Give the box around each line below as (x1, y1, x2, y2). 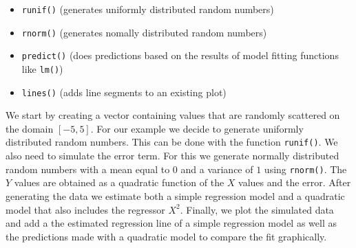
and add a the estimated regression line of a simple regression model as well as (6, 216, 337, 230)
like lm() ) (21, 61, 63, 76)
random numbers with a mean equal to (6, 161, 170, 176)
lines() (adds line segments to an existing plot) (21, 84, 227, 99)
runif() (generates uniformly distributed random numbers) (21, 2, 274, 16)
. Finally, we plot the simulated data (180, 202, 334, 216)
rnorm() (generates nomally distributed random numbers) (21, 25, 267, 39)
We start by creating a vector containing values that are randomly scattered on (6, 108, 340, 122)
